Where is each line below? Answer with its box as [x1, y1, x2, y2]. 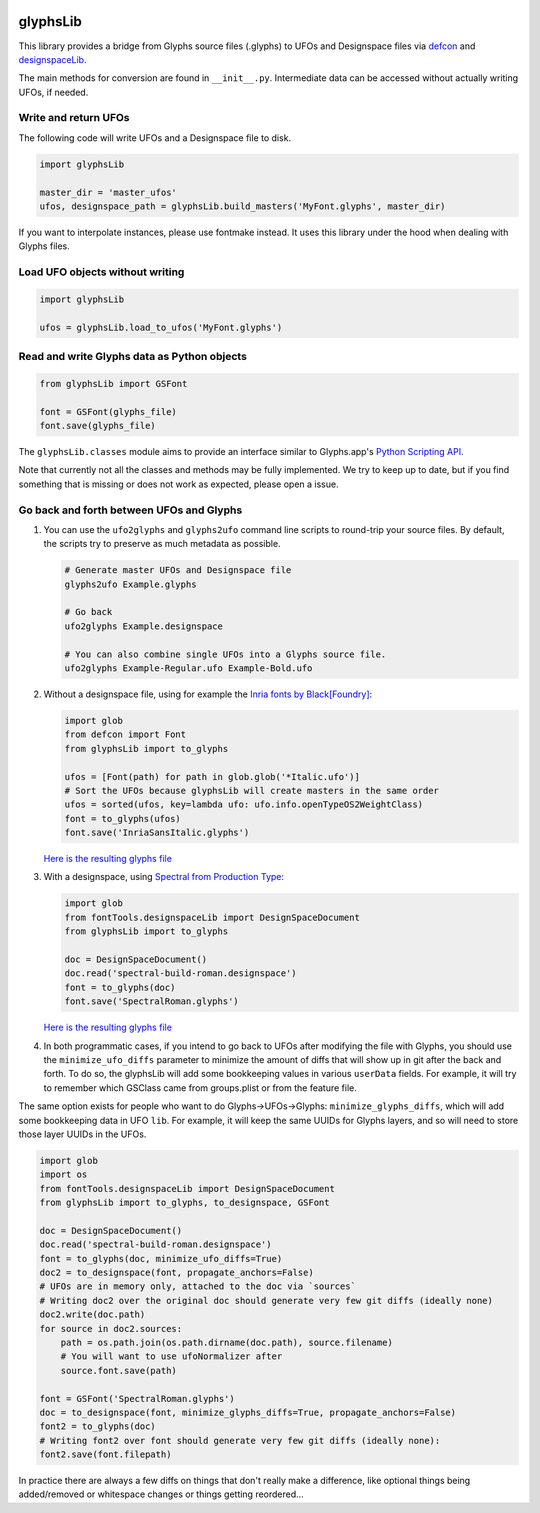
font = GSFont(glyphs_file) [39, 406, 177, 417]
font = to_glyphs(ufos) [64, 813, 182, 824]
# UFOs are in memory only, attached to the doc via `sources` [39, 1281, 357, 1292]
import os [39, 1169, 88, 1180]
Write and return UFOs [18, 111, 130, 125]
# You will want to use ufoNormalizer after [60, 1351, 283, 1362]
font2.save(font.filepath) [39, 1449, 172, 1460]
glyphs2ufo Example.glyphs [64, 578, 197, 590]
